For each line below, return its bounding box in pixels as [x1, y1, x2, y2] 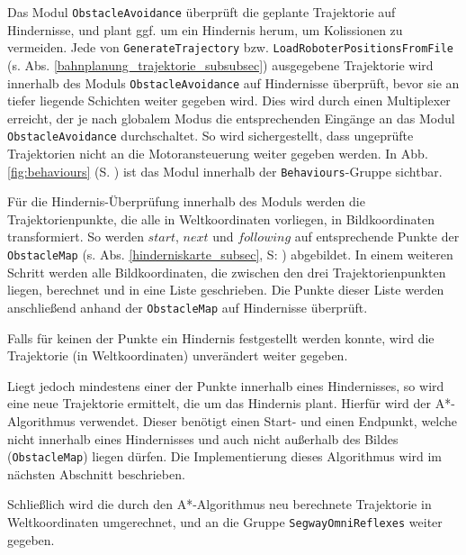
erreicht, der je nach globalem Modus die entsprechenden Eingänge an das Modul [7, 108, 455, 127]
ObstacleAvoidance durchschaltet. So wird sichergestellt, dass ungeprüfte [7, 126, 414, 145]
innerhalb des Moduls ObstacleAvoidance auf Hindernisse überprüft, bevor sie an [7, 73, 460, 92]
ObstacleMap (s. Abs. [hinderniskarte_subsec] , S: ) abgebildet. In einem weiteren [7, 245, 453, 264]
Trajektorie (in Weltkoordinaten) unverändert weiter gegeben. [7, 346, 348, 365]
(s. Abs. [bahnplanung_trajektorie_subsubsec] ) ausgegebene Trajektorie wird [7, 55, 434, 74]
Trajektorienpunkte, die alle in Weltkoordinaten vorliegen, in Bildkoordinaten [7, 209, 435, 228]
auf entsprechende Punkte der [294, 227, 460, 246]
